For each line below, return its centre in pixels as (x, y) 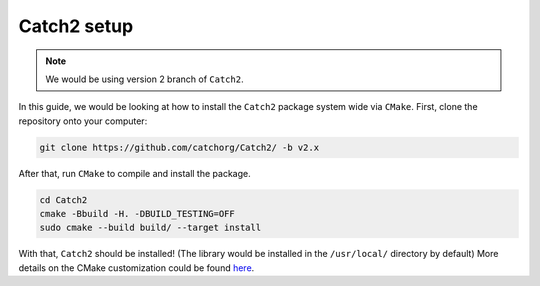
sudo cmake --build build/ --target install (150, 228)
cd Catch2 (63, 199)
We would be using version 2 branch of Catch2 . (144, 79)
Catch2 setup (76, 26)
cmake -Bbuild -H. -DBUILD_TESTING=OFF (137, 214)
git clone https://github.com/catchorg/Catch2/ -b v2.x (179, 147)
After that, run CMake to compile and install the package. (134, 173)
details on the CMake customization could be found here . (136, 267)
